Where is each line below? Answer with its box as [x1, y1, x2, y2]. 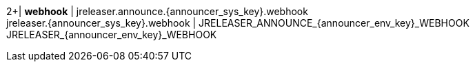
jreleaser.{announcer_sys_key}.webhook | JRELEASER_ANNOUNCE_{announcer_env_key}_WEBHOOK [6, 17, 469, 29]
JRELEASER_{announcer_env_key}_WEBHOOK [6, 29, 217, 40]
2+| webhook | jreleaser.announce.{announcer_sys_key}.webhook [6, 5, 308, 17]
